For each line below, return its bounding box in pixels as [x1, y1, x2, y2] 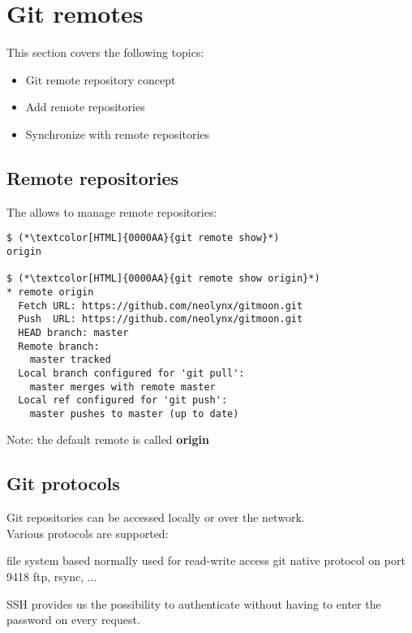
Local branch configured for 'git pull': [18, 367, 245, 379]
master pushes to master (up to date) [29, 407, 239, 420]
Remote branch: [18, 340, 100, 352]
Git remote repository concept [25, 71, 176, 88]
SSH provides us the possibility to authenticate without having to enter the [6, 595, 381, 612]
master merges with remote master [29, 381, 216, 393]
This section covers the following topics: [6, 44, 204, 61]
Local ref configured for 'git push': [18, 394, 228, 407]
